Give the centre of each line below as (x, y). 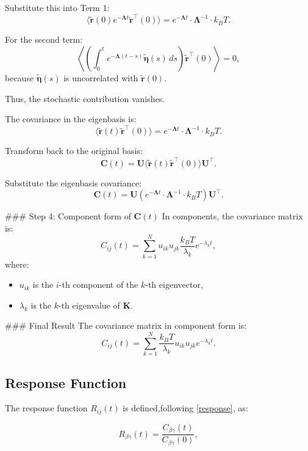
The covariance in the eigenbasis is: (71, 119)
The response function (46, 408)
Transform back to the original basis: (74, 151)
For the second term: (44, 39)
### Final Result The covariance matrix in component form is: (126, 325)
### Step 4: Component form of (68, 216)
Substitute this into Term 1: (57, 7)
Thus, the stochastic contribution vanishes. (85, 98)
